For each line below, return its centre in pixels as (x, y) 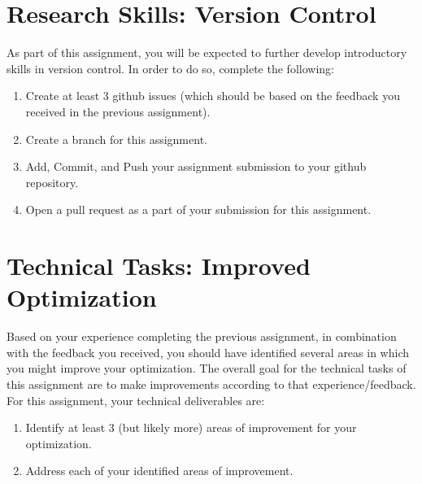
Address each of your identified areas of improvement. (159, 471)
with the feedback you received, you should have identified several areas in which (208, 352)
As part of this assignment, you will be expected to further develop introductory (207, 52)
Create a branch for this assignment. (116, 139)
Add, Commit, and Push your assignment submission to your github (196, 166)
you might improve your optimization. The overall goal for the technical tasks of (207, 368)
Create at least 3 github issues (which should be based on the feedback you (213, 96)
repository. (52, 182)
